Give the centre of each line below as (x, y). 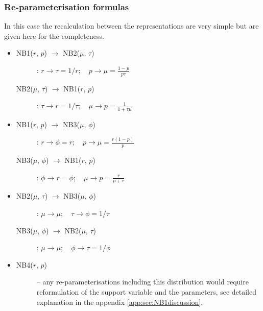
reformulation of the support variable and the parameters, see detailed (147, 291)
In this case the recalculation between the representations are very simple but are (131, 26)
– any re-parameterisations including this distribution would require (142, 282)
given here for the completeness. (54, 35)
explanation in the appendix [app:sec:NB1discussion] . (120, 302)
